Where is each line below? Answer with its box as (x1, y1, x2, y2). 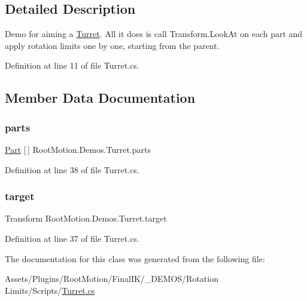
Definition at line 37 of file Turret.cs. (5, 232, 139, 244)
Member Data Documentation (5, 88, 196, 107)
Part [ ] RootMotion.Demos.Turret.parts (5, 143, 151, 155)
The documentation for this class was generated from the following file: (5, 252, 265, 265)
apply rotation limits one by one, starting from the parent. (5, 39, 220, 51)
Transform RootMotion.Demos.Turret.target (5, 212, 167, 225)
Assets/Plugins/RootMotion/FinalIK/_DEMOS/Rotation (5, 272, 218, 285)
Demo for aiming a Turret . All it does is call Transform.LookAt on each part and (5, 27, 303, 40)
